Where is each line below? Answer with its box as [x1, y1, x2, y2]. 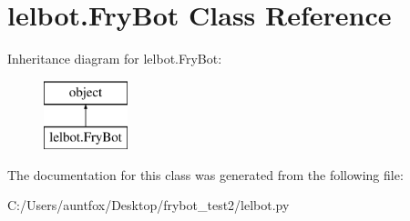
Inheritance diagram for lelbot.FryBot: [7, 49, 222, 68]
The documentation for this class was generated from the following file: [7, 165, 404, 184]
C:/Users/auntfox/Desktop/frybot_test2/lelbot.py [7, 196, 290, 215]
